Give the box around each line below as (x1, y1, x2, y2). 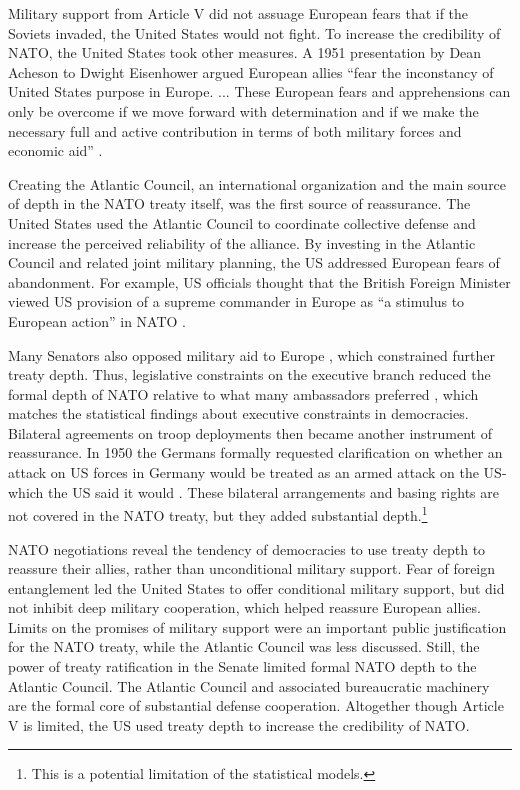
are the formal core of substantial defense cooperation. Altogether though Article (8, 695, 504, 716)
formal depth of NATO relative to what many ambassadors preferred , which (8, 383, 479, 404)
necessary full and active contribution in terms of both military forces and (8, 120, 462, 141)
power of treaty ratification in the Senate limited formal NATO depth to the (8, 656, 477, 677)
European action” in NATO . (8, 310, 186, 331)
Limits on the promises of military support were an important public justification (8, 616, 507, 637)
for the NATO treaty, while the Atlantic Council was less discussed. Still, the (8, 636, 480, 657)
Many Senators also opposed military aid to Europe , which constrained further (8, 344, 495, 365)
